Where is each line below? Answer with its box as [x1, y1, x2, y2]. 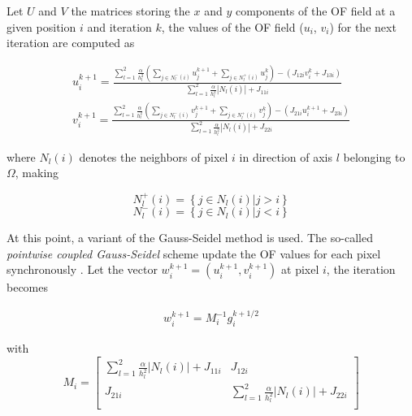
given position [7, 18, 76, 35]
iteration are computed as [7, 34, 135, 51]
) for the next [329, 18, 397, 35]
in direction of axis [239, 148, 333, 165]
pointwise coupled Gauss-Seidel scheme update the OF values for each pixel [7, 245, 381, 262]
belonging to [343, 148, 405, 165]
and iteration [87, 18, 152, 35]
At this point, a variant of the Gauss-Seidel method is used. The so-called [7, 229, 373, 246]
